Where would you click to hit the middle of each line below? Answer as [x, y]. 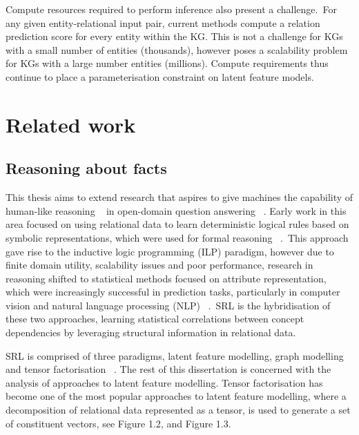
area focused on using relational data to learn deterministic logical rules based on [177, 224]
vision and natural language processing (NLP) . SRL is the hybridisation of [168, 305]
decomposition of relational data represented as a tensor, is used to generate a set [178, 410]
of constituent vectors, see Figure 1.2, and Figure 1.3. [118, 423]
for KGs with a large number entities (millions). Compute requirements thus [167, 63]
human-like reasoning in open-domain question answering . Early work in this [176, 210]
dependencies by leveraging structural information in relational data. [151, 332]
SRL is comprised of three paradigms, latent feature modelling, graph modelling [175, 355]
